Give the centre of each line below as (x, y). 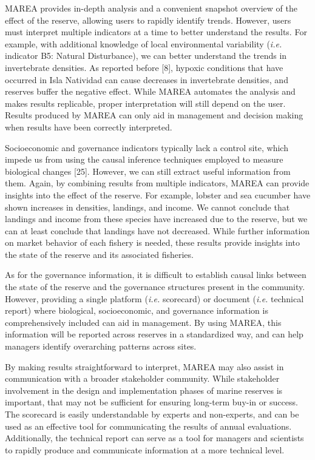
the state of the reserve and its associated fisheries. (99, 254)
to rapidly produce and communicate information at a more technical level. (145, 449)
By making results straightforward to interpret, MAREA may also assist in (144, 366)
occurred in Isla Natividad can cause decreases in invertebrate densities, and (147, 79)
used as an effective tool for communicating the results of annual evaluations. (148, 426)
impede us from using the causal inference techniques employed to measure (144, 159)
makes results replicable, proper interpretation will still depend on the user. (145, 103)
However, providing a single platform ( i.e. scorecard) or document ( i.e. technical (154, 298)
